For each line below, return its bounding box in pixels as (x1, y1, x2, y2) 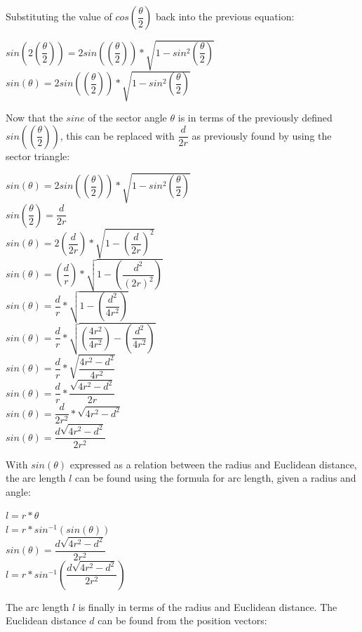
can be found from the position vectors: (98, 613, 267, 628)
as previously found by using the (192, 128, 332, 143)
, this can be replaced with (60, 128, 175, 143)
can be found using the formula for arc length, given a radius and (75, 470, 356, 485)
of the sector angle (88, 110, 167, 125)
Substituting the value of (6, 9, 112, 23)
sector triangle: (6, 148, 70, 163)
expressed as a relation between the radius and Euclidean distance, (69, 456, 357, 471)
